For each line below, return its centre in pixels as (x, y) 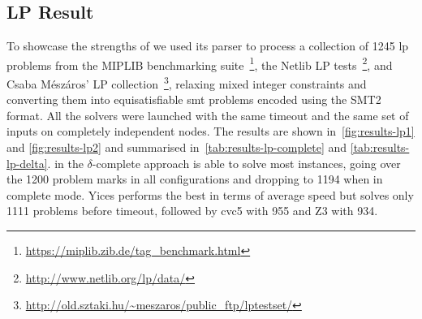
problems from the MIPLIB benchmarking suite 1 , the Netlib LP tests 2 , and (200, 63)
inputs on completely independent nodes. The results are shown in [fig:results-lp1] (211, 131)
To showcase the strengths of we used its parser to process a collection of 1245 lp (208, 46)
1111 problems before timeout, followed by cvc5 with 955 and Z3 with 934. (192, 211)
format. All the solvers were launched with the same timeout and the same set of (208, 115)
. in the (65, 163)
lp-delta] (27, 163)
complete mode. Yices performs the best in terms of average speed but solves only (210, 194)
